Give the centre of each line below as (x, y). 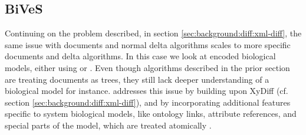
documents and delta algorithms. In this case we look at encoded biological (140, 56)
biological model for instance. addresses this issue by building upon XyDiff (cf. (147, 91)
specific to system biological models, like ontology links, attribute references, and (151, 114)
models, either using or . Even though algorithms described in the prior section (147, 67)
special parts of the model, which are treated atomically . (108, 125)
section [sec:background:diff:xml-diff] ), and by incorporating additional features (148, 102)
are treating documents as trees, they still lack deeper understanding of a (137, 79)
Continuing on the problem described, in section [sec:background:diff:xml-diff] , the (153, 33)
